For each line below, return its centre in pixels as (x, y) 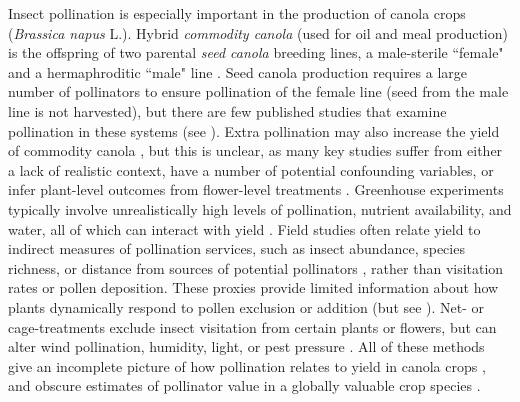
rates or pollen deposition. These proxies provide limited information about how (253, 287)
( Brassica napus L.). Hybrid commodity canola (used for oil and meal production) (258, 32)
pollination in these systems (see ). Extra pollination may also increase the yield (254, 130)
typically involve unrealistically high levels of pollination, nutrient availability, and (260, 208)
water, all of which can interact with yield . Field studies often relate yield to (244, 228)
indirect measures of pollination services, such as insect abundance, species (236, 248)
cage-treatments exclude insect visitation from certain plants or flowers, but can (252, 326)
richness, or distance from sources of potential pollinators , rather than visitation (256, 267)
